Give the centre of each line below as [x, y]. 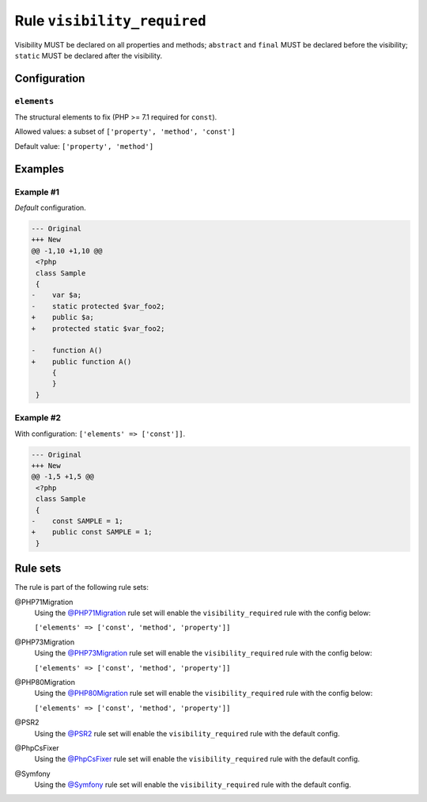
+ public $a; [63, 317]
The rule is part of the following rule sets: [82, 587]
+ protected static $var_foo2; [98, 328]
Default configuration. [50, 208]
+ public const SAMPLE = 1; [92, 532]
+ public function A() [81, 361]
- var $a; [57, 295]
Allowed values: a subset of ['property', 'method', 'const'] [125, 131]
